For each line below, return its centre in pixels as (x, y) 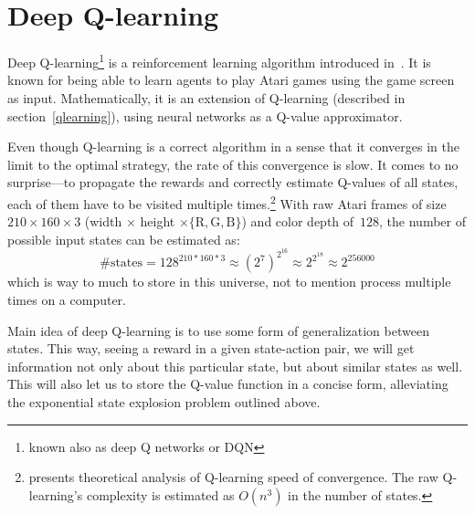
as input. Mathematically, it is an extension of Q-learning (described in (206, 97)
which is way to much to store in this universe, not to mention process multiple (229, 282)
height (158, 221)
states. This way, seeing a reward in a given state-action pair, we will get (211, 348)
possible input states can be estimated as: (124, 239)
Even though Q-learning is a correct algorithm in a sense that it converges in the (233, 147)
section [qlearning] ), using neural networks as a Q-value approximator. (205, 115)
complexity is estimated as (160, 494)
